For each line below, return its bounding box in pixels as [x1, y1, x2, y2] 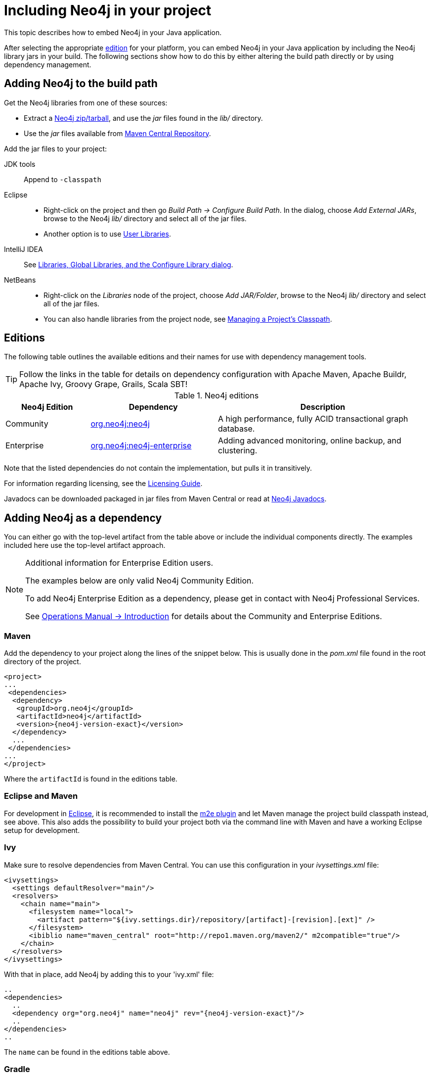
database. [217, 424, 255, 434]
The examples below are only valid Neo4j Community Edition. [25, 576, 254, 586]
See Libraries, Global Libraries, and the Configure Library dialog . [24, 260, 233, 269]
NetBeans [4, 275, 36, 284]
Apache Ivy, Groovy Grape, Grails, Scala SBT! [19, 379, 188, 390]
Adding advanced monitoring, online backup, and [217, 436, 401, 446]
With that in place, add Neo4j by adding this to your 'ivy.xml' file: [4, 970, 214, 978]
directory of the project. [4, 657, 81, 666]
